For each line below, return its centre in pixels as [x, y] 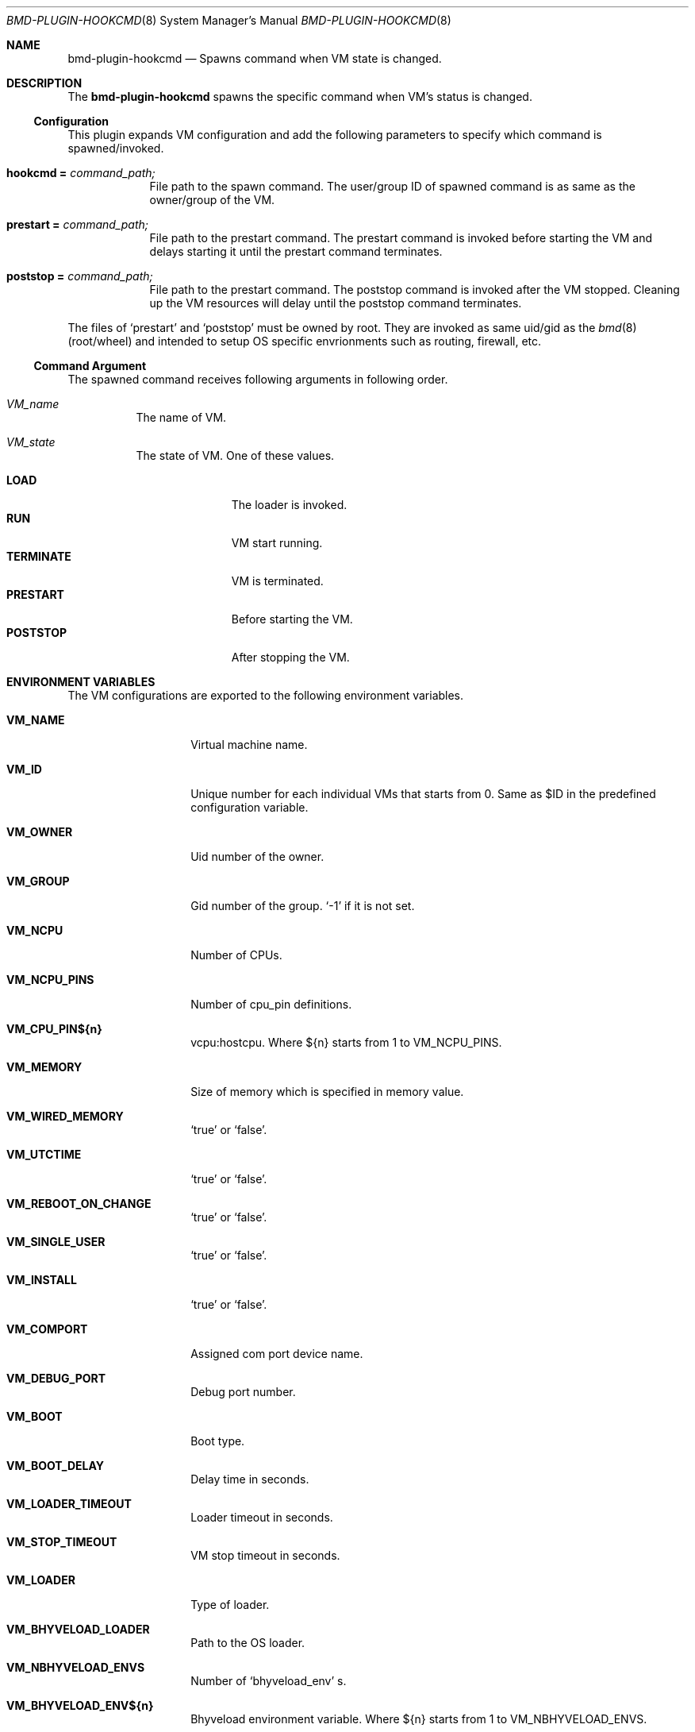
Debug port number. [243, 1392]
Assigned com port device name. [277, 1354]
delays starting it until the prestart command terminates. [296, 251]
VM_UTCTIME [44, 1154]
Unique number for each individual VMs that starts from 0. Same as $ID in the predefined [423, 794]
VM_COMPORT [47, 1329]
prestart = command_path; [78, 224]
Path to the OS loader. [248, 1643]
